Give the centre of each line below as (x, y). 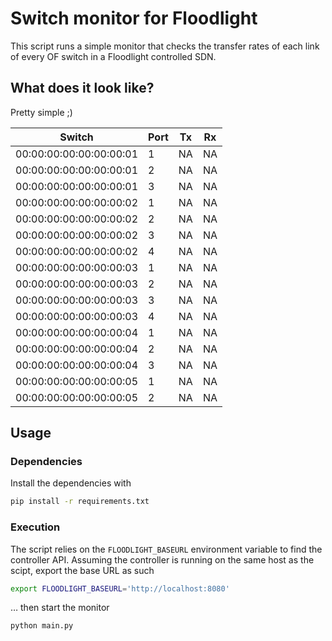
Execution (35, 527)
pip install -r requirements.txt (80, 502)
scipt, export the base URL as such (82, 570)
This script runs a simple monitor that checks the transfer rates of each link (165, 46)
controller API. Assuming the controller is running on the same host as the (162, 559)
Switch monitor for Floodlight (134, 18)
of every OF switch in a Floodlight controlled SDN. (113, 56)
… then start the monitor (60, 608)
